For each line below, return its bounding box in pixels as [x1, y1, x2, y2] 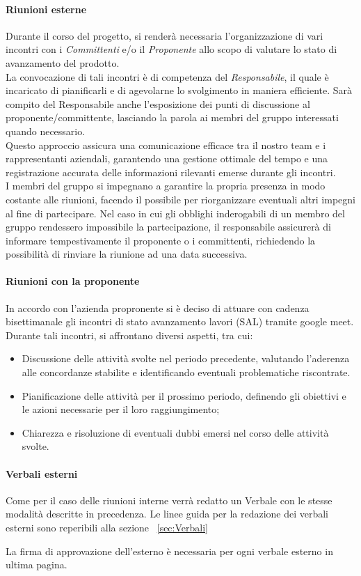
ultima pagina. [6, 557, 67, 572]
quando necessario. [6, 123, 86, 138]
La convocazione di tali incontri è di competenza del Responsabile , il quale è [6, 69, 329, 84]
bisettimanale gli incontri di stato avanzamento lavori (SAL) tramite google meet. [6, 314, 354, 329]
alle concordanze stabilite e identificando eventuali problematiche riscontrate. [22, 365, 351, 380]
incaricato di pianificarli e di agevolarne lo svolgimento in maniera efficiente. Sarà [6, 83, 353, 98]
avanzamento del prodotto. [6, 55, 120, 70]
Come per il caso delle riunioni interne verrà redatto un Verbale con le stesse [6, 492, 332, 507]
